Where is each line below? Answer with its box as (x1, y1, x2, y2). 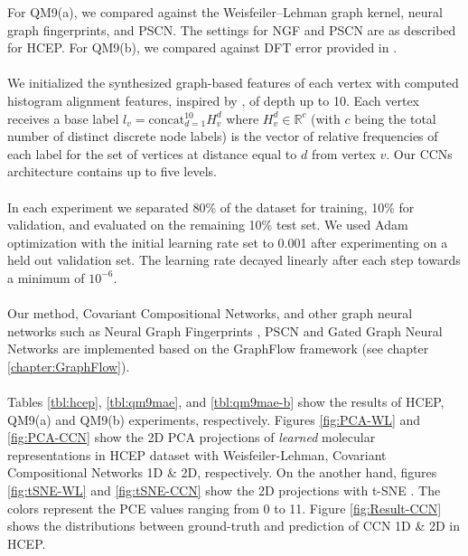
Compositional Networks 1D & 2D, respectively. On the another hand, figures (7, 463, 437, 482)
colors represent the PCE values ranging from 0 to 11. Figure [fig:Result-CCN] (7, 498, 442, 517)
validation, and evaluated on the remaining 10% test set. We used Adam (7, 215, 408, 234)
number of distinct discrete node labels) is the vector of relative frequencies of (7, 127, 438, 146)
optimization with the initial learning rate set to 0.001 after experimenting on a (7, 232, 448, 251)
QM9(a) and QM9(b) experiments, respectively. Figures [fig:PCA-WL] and (7, 410, 421, 429)
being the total (354, 108, 436, 127)
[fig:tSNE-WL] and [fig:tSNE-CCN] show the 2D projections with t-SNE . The (7, 481, 441, 500)
